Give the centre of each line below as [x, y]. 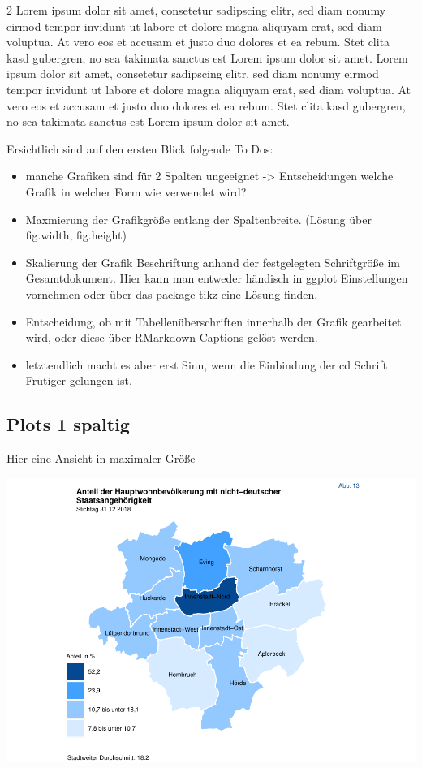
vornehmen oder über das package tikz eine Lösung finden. [172, 293]
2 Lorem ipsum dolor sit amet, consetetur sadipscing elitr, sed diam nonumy [196, 10]
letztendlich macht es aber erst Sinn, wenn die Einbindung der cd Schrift [207, 364]
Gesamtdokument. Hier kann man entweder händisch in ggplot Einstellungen [217, 278]
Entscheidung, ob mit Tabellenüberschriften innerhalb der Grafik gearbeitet [213, 321]
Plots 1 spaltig [68, 424]
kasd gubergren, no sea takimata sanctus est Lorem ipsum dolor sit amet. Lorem [207, 57]
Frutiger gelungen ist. [79, 380]
